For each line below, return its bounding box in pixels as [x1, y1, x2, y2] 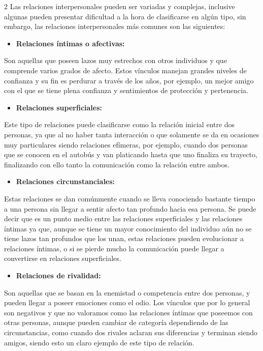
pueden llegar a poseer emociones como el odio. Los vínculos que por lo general [4, 297, 250, 308]
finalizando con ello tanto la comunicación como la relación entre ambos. [4, 159, 229, 169]
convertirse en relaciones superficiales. [4, 253, 121, 264]
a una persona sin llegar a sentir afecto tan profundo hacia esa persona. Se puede [4, 203, 256, 214]
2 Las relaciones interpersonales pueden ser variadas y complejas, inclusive [4, 1, 235, 11]
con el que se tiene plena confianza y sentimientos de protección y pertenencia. [4, 85, 248, 96]
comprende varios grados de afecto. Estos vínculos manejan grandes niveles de [4, 65, 247, 75]
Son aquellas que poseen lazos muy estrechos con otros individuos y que [4, 55, 227, 66]
